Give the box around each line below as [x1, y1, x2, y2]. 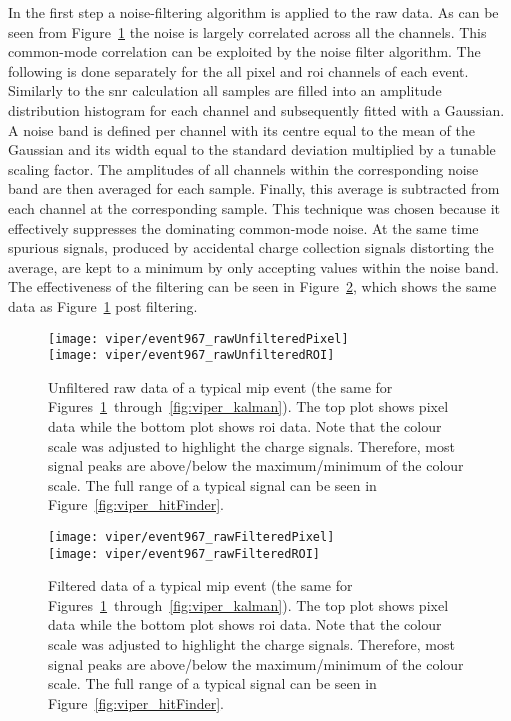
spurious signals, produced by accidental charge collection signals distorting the [8, 237, 494, 258]
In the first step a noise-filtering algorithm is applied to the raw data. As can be [8, 2, 499, 22]
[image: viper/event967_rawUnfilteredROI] [48, 348, 335, 363]
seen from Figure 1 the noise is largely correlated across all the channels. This [8, 21, 487, 42]
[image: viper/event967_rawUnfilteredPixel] [48, 331, 349, 346]
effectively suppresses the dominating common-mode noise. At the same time [8, 217, 479, 238]
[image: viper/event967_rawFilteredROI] [48, 546, 321, 561]
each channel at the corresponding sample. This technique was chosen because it [8, 197, 501, 218]
